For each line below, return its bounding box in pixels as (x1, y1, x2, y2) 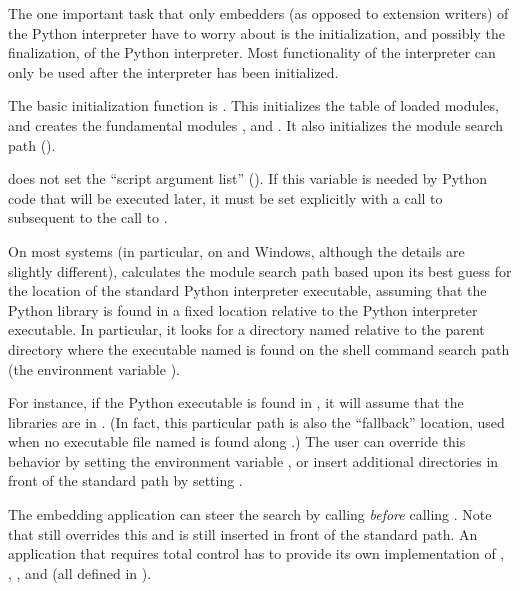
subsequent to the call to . (8, 207, 168, 228)
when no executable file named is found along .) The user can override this (8, 431, 466, 452)
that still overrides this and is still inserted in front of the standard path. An (8, 523, 478, 544)
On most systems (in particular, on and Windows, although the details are (8, 240, 465, 261)
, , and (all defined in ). (8, 562, 152, 583)
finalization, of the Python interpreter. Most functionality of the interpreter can (8, 42, 496, 63)
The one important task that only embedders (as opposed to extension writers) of (8, 3, 509, 23)
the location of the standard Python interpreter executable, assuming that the (8, 280, 487, 301)
